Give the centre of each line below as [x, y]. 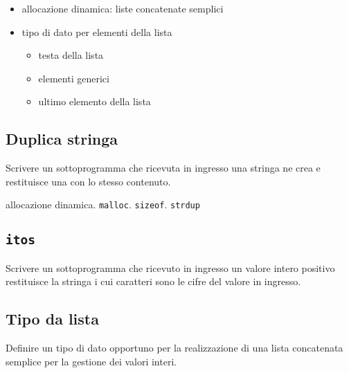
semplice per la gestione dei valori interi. [91, 361]
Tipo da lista [52, 319]
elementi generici [74, 78]
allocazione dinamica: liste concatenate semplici [123, 8]
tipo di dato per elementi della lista [97, 31]
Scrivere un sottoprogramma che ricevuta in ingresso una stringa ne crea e [163, 168]
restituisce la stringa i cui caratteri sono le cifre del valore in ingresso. [153, 281]
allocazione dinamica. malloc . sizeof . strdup [103, 204]
